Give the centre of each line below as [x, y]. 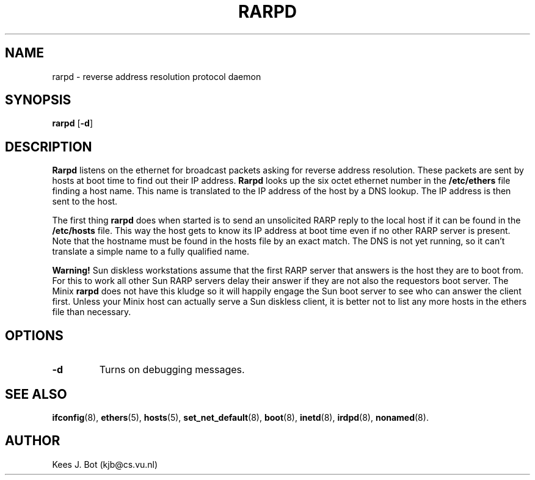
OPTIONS [34, 335]
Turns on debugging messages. [172, 370]
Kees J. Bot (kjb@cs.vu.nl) [105, 464]
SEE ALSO [36, 394]
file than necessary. [92, 312]
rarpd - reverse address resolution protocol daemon [157, 76]
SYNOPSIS [38, 100]
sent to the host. [85, 202]
